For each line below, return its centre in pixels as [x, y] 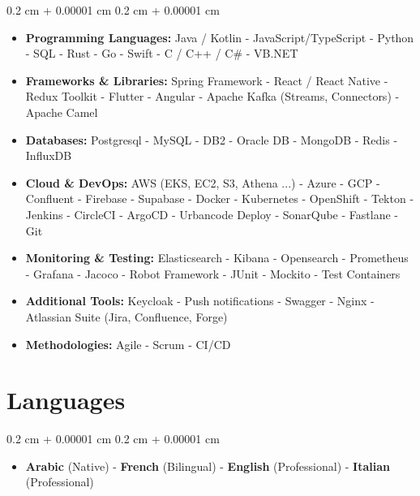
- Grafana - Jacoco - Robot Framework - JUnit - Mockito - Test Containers [213, 273]
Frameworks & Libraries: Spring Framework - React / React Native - [207, 80]
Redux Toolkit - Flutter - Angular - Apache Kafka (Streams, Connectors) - [212, 96]
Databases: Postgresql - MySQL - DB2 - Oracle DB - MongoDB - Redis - [212, 139]
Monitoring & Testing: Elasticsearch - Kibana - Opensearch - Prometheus [217, 258]
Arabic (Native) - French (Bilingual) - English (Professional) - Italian [208, 466]
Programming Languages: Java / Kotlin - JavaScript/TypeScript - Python [220, 37]
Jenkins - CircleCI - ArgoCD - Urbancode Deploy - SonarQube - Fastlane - [212, 214]
